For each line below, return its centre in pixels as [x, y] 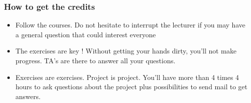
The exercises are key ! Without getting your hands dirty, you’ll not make [126, 51]
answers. [28, 96]
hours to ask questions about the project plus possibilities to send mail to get [131, 87]
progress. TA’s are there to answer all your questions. [95, 60]
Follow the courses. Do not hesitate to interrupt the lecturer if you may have [130, 25]
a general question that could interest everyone [86, 34]
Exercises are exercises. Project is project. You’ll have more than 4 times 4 [127, 77]
